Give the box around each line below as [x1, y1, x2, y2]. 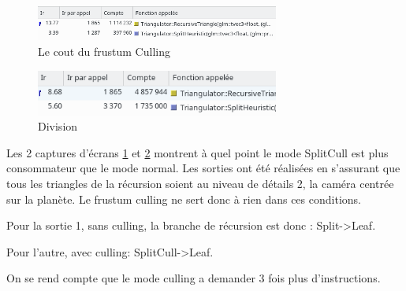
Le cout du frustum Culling [38, 43, 170, 59]
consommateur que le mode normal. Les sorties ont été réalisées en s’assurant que [6, 160, 400, 176]
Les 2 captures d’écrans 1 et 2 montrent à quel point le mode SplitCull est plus [6, 144, 389, 160]
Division [38, 118, 78, 134]
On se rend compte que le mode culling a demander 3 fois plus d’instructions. [6, 270, 381, 286]
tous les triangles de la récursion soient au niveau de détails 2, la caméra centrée [6, 175, 394, 191]
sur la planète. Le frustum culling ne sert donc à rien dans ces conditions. [6, 190, 361, 207]
